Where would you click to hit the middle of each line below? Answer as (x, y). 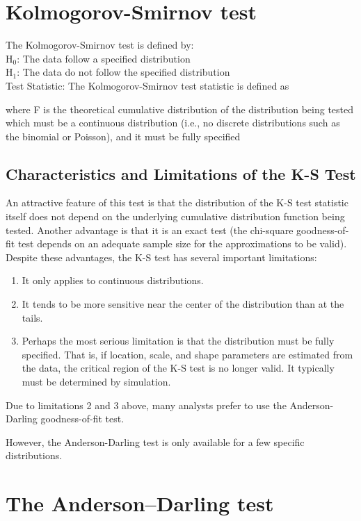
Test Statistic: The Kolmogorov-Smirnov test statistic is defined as (147, 85)
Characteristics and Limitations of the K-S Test (181, 173)
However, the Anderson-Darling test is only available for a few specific (155, 441)
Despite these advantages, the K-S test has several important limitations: (161, 257)
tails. (32, 317)
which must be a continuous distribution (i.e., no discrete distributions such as (173, 123)
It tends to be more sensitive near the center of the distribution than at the (183, 304)
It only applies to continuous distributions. (113, 280)
